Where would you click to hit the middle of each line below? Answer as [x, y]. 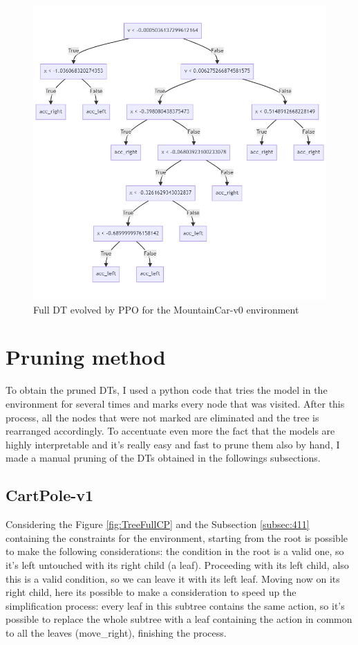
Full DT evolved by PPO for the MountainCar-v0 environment [166, 309]
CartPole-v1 [50, 495]
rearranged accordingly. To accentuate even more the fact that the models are [170, 431]
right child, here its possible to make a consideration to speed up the [151, 592]
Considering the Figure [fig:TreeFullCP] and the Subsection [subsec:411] [158, 524]
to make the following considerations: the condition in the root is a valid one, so [175, 551]
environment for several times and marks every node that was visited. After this [175, 403]
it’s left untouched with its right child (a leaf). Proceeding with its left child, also [177, 564]
